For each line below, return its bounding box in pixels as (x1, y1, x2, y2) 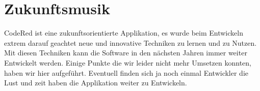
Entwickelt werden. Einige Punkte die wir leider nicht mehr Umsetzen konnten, (4, 57, 251, 68)
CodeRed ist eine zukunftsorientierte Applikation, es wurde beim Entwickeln (4, 27, 243, 38)
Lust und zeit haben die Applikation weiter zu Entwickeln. (4, 77, 187, 88)
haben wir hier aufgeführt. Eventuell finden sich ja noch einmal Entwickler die (4, 67, 249, 78)
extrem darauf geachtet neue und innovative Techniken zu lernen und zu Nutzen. (4, 37, 257, 48)
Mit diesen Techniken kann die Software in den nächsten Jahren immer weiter (4, 47, 247, 58)
